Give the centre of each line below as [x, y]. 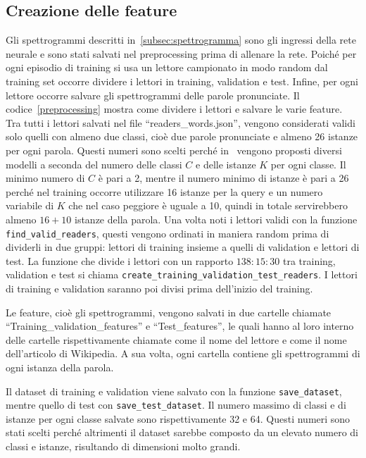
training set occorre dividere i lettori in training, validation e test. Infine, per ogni [182, 81]
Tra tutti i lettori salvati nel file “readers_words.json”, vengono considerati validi [181, 122]
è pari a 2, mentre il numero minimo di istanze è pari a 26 [223, 178]
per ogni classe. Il [308, 164]
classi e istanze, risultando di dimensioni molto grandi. [123, 446]
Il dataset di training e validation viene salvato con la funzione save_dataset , [174, 391]
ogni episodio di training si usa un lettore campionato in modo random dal [167, 67]
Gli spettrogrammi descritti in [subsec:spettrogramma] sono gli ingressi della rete [181, 40]
